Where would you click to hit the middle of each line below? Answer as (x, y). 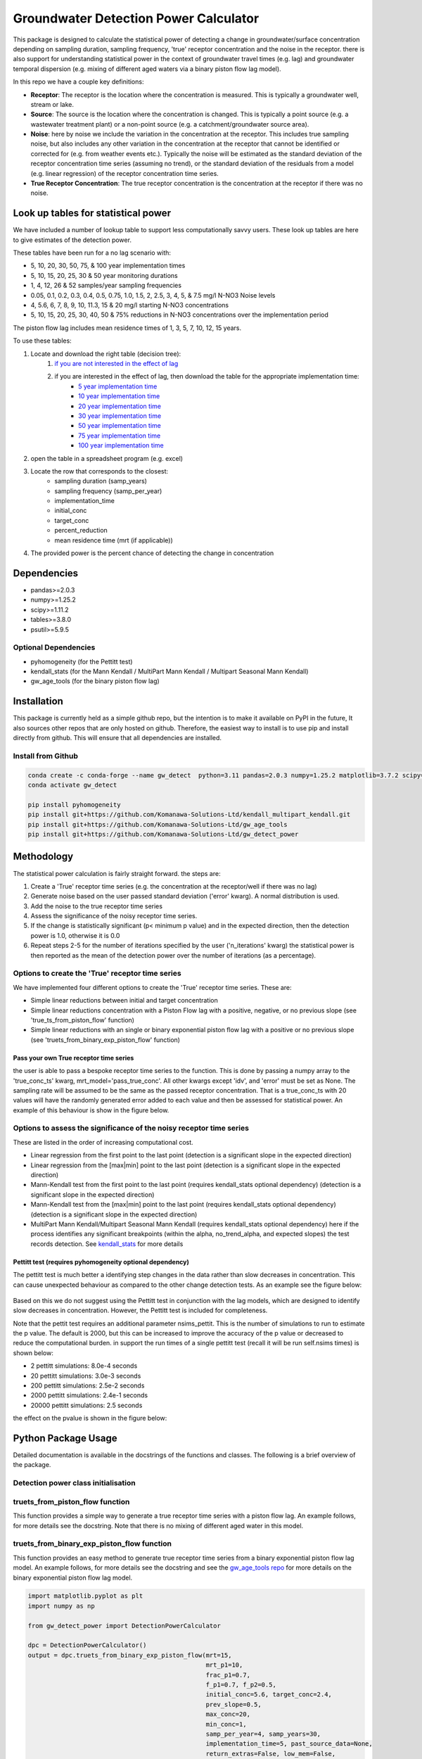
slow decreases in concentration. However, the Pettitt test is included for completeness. (140, 1310)
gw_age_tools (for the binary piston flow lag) (95, 681)
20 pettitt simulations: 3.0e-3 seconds (86, 1376)
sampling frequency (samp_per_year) (108, 491)
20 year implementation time (120, 406)
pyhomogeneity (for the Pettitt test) (82, 661)
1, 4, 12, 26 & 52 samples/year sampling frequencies (106, 286)
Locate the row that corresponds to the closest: (100, 471)
